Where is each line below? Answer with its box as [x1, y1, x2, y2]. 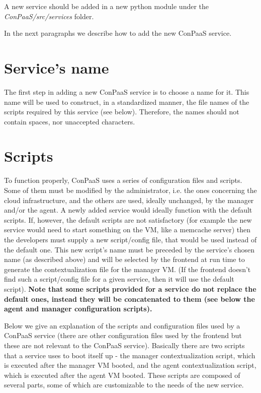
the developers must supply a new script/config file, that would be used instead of [4, 234, 257, 244]
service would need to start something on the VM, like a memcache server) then [4, 224, 250, 235]
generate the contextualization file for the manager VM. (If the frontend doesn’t [4, 264, 251, 274]
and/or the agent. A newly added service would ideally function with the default [4, 205, 252, 215]
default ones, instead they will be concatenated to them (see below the [4, 293, 255, 304]
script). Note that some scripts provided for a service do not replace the [4, 283, 256, 294]
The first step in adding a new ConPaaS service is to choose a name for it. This [4, 86, 249, 97]
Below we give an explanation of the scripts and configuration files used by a [4, 320, 240, 331]
